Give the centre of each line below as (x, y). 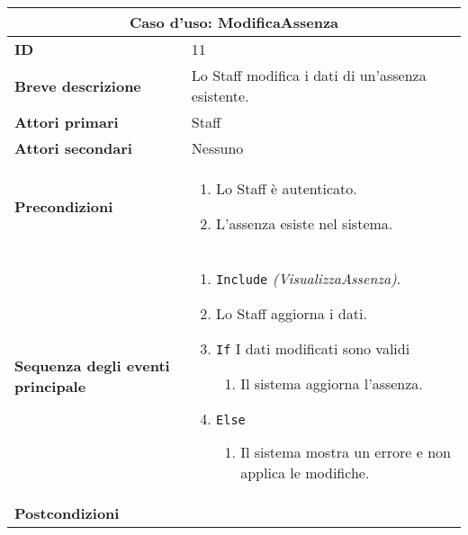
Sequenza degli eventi (92, 365)
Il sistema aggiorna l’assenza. (332, 383)
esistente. (220, 96)
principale (50, 386)
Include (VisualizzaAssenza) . (309, 278)
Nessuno (217, 148)
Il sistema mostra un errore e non (346, 452)
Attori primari (67, 122)
